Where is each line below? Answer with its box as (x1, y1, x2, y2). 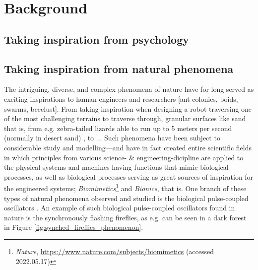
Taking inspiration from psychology (4, 31, 190, 47)
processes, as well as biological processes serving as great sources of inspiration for (4, 171, 254, 182)
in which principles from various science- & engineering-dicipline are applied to (4, 152, 244, 162)
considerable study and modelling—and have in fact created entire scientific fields (4, 142, 252, 152)
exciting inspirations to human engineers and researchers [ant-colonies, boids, (4, 93, 238, 104)
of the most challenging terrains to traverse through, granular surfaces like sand (4, 113, 246, 124)
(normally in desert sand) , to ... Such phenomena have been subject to (4, 133, 220, 143)
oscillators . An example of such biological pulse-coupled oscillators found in (4, 202, 235, 213)
